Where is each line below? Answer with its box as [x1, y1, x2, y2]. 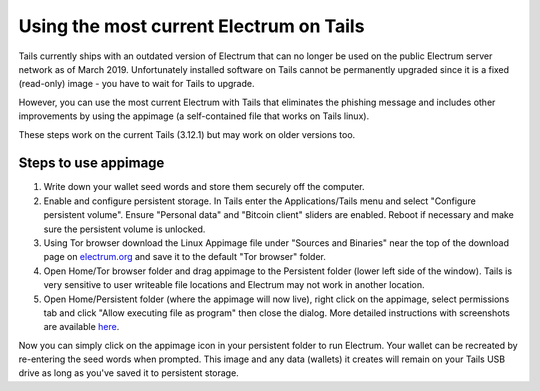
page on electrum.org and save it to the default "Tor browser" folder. [43, 251, 327, 263]
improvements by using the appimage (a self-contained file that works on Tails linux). [18, 110, 370, 122]
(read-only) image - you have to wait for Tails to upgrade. [18, 78, 255, 90]
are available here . [43, 321, 120, 333]
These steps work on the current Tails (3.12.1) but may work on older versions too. [18, 128, 356, 140]
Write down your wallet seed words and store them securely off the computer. [43, 181, 365, 193]
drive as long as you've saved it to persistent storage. [18, 367, 239, 379]
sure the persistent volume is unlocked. [43, 223, 206, 235]
